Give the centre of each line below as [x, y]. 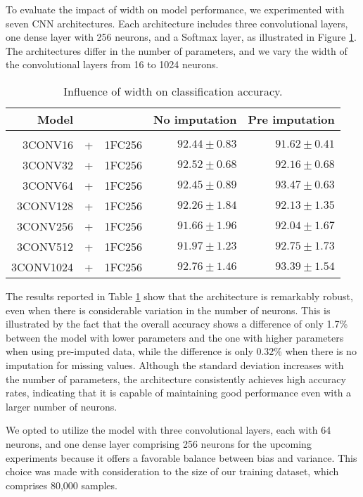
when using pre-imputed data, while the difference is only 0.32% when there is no [181, 351]
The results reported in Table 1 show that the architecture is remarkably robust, [179, 296]
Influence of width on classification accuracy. [173, 91]
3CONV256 [45, 226]
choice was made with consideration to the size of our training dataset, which [172, 471]
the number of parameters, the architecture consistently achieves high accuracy [176, 379]
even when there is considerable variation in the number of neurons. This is [168, 310]
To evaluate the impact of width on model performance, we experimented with [175, 9]
